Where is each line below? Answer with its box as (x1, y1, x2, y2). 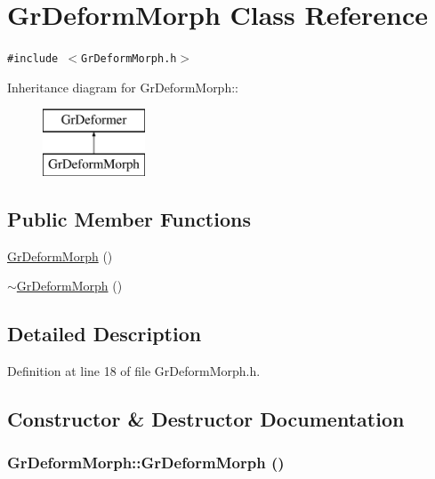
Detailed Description (7, 320, 202, 347)
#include (7, 52, 59, 66)
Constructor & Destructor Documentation (7, 405, 405, 433)
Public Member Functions (7, 204, 251, 232)
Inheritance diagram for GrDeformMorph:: (7, 77, 238, 96)
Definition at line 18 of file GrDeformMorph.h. (7, 362, 261, 380)
